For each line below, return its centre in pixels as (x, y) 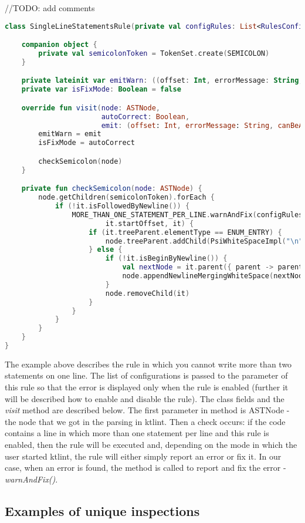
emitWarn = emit (70, 134)
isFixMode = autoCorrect (87, 143)
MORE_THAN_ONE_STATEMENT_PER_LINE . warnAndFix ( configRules (187, 215)
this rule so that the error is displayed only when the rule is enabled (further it (147, 387)
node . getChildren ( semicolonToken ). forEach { (127, 198)
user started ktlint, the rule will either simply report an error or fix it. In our (143, 456)
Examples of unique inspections (102, 510)
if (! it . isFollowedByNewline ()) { (122, 206)
